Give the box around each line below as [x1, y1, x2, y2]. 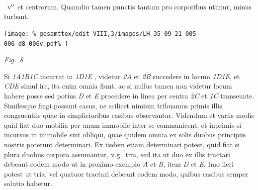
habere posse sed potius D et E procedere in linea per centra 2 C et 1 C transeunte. [4, 90, 255, 100]
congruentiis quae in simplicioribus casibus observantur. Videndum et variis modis [4, 110, 254, 120]
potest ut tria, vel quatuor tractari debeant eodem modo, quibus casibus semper [4, 168, 249, 179]
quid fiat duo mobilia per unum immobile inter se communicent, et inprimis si [4, 119, 242, 130]
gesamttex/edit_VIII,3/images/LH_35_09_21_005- [39, 30, 200, 37]
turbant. [4, 11, 29, 21]
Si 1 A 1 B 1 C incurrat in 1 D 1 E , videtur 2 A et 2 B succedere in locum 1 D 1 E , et [4, 71, 240, 81]
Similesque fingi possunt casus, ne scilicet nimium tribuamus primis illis [4, 100, 222, 110]
